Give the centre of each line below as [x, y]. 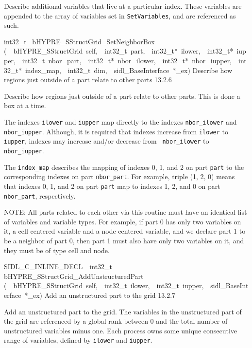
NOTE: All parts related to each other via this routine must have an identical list [126, 212]
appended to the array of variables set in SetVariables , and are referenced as [120, 15]
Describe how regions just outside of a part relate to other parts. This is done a [122, 96]
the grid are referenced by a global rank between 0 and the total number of [116, 321]
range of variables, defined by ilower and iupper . [78, 340]
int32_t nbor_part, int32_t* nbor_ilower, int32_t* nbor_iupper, [127, 61]
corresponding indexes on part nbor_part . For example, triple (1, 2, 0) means [119, 176]
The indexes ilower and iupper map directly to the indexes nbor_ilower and [120, 122]
